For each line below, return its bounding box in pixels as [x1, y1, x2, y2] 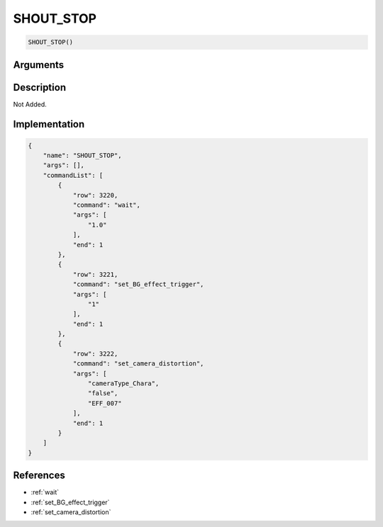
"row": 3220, [72, 191, 118, 199]
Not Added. [13, 100, 48, 108]
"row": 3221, [72, 270, 118, 278]
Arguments [13, 59, 65, 71]
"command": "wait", [72, 201, 141, 209]
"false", [87, 390, 118, 397]
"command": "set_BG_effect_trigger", [72, 280, 204, 288]
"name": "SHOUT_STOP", [43, 152, 122, 159]
